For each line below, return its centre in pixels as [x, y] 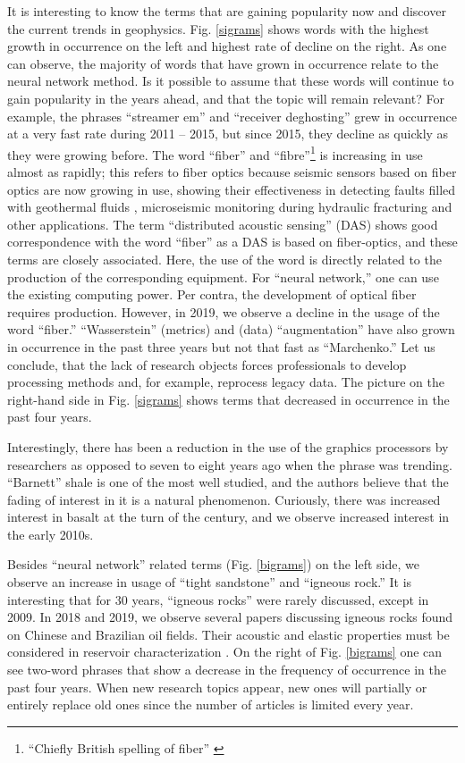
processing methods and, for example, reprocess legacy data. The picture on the [226, 382]
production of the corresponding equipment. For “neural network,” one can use [223, 277]
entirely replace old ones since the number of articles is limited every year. [211, 704]
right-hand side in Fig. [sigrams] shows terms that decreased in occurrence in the [228, 399]
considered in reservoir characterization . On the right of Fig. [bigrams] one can [225, 652]
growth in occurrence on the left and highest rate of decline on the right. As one [227, 46]
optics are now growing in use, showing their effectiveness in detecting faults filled [232, 189]
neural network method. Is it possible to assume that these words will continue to [231, 81]
